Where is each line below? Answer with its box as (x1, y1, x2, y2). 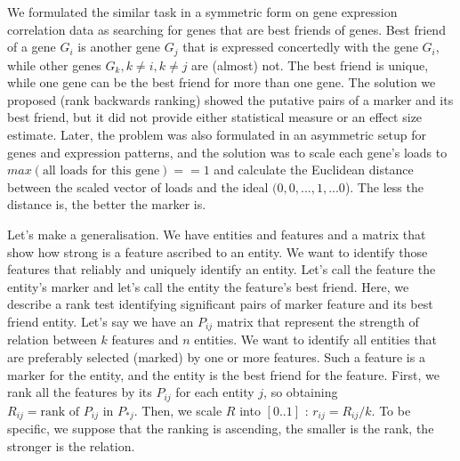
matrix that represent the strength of (216, 311, 419, 330)
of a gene (7, 37, 56, 56)
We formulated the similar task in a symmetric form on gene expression (7, 3, 398, 20)
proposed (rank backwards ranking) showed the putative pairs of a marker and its (7, 90, 454, 109)
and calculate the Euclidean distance (214, 160, 414, 179)
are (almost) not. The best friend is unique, (191, 55, 429, 74)
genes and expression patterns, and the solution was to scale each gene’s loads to (7, 142, 448, 161)
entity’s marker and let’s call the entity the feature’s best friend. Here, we (7, 277, 409, 295)
